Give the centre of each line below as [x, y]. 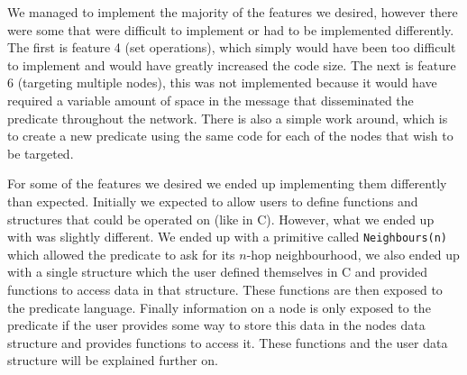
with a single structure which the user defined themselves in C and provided [218, 272]
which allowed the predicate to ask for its [121, 254]
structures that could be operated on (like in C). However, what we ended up [221, 219]
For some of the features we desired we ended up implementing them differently [227, 183]
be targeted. [41, 153]
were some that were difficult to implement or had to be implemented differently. [231, 29]
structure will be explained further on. [113, 360]
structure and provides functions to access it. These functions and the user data [228, 342]
